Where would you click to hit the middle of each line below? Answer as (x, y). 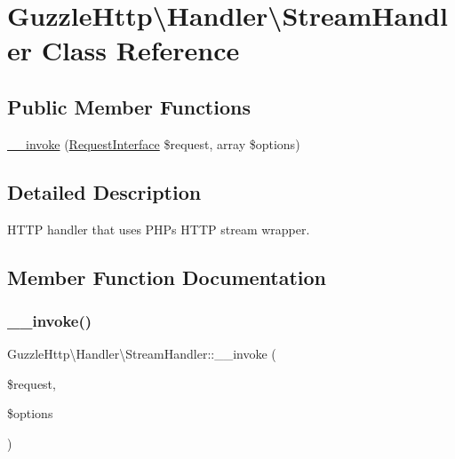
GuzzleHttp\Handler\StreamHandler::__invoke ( (142, 354)
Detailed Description (104, 191)
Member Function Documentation (167, 277)
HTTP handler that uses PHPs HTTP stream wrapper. (159, 229)
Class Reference (140, 50)
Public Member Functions (129, 106)
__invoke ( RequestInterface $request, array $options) (154, 143)
